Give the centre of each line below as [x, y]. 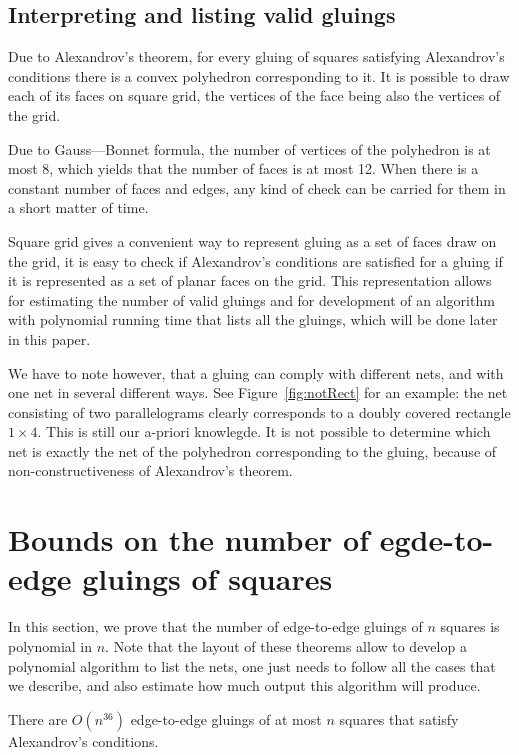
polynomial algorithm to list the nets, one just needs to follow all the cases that [252, 665]
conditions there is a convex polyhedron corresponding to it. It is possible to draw [259, 75]
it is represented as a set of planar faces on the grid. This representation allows [250, 280]
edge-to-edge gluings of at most [226, 718]
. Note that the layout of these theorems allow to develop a [286, 645]
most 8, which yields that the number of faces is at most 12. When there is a [243, 168]
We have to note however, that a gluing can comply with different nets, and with [256, 372]
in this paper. [49, 338]
